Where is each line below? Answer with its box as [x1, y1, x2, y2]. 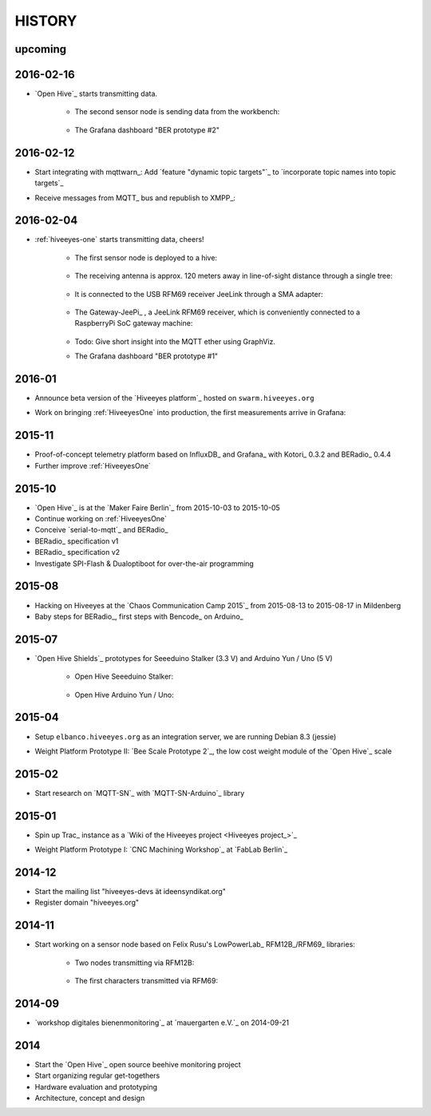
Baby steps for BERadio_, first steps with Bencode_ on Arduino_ [34, 611, 243, 621]
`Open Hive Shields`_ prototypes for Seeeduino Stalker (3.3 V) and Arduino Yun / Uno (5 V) [34, 653, 333, 663]
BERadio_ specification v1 [34, 536, 119, 546]
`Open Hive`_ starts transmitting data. [34, 89, 158, 99]
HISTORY [14, 12, 77, 30]
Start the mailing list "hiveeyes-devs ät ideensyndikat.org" [34, 887, 227, 896]
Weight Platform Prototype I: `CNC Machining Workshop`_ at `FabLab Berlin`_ [34, 845, 288, 854]
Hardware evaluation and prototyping [34, 1082, 158, 1091]
